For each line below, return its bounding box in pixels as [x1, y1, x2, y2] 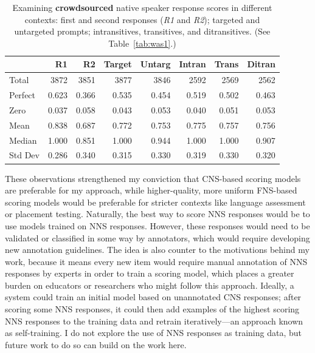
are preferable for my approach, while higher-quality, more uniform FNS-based [5, 184, 297, 197]
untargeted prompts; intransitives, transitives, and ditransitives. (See [14, 25, 271, 38]
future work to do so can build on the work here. [5, 338, 187, 351]
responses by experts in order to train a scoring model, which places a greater [5, 267, 294, 280]
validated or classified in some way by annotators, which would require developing [5, 231, 310, 244]
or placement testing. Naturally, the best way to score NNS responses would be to [5, 207, 310, 220]
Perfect [9, 89, 36, 101]
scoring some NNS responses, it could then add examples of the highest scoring [5, 303, 300, 315]
